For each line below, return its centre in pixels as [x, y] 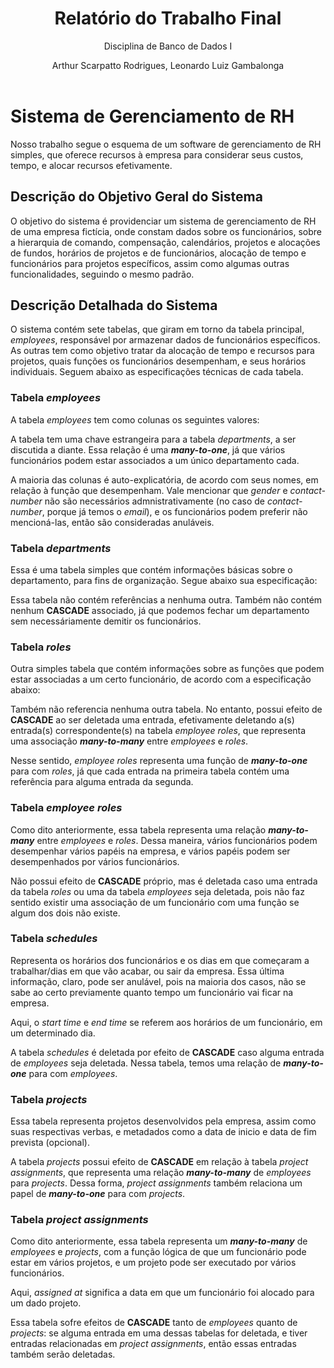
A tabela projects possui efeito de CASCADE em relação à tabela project [159, 1162]
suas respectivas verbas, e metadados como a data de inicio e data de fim [163, 1132]
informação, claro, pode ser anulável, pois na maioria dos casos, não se [158, 981]
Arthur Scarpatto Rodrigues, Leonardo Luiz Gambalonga [168, 65]
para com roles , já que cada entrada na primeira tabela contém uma [150, 771]
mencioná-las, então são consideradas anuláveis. [112, 522]
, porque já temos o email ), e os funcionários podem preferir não [174, 511]
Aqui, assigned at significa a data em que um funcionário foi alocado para [162, 1293]
